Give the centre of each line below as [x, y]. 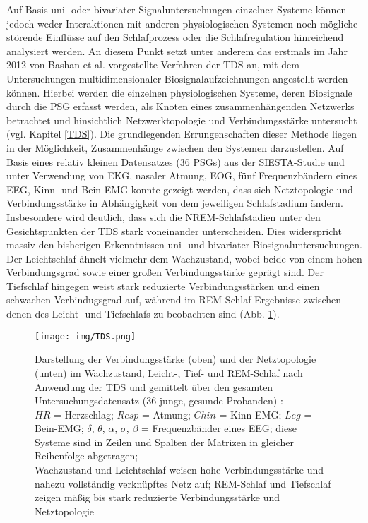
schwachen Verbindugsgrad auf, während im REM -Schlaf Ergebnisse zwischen [174, 300]
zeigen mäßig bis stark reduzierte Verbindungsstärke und [158, 497]
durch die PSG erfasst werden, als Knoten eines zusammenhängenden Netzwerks [180, 106]
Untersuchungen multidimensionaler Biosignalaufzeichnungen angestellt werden [177, 78]
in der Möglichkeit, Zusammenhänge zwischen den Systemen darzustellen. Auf [175, 147]
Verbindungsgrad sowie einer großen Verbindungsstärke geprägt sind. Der [165, 272]
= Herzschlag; [83, 414]
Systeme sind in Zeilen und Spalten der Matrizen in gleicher [165, 441]
